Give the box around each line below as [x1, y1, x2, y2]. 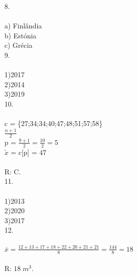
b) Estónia [4, 30, 37, 40]
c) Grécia [4, 40, 33, 50]
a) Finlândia [4, 20, 42, 31]
